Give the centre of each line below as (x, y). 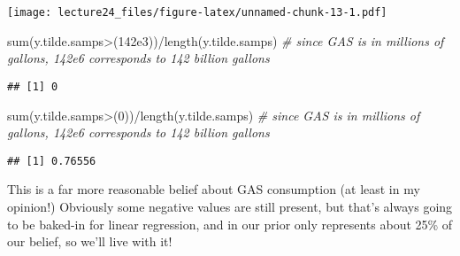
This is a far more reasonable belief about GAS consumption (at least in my (214, 189)
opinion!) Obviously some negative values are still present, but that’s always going (230, 206)
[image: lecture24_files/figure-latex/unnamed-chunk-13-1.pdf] (197, 12)
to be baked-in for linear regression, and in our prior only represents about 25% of (230, 224)
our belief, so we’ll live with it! (90, 241)
